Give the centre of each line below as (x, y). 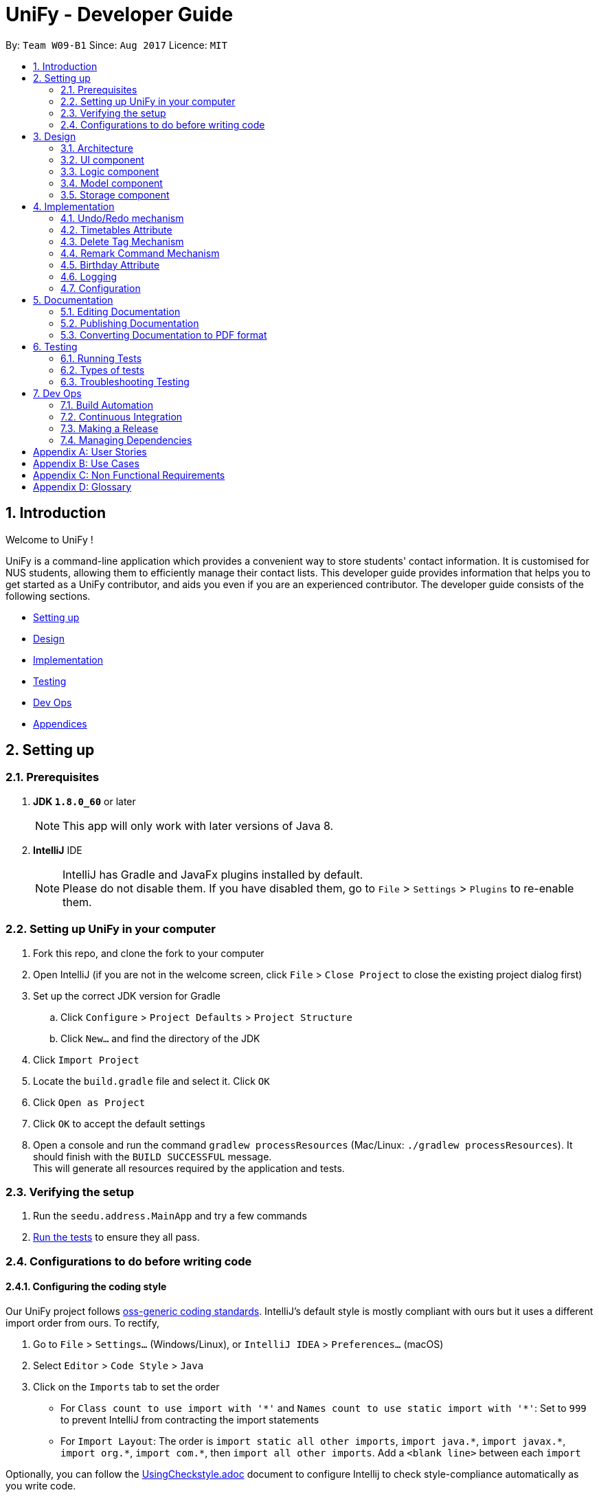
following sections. (48, 596)
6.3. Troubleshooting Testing (125, 381)
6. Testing (55, 346)
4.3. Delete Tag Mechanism (122, 241)
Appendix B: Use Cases (86, 463)
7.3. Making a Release (110, 428)
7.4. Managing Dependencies (126, 440)
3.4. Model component (112, 183)
